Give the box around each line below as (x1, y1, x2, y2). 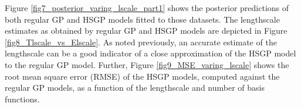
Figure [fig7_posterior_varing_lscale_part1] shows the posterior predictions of (5, 2, 289, 13)
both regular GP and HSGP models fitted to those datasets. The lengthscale (5, 13, 280, 25)
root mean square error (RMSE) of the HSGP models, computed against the (5, 70, 280, 82)
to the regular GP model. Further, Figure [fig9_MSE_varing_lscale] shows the (5, 58, 289, 70)
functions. (5, 92, 40, 105)
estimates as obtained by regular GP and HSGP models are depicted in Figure (5, 24, 288, 37)
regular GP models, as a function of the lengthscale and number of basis (5, 81, 265, 94)
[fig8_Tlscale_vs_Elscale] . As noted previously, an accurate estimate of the (5, 35, 277, 48)
